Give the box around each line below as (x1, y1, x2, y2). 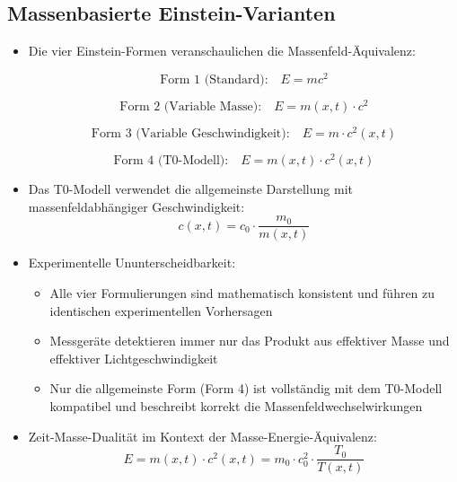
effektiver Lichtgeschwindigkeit (49, 348, 218, 367)
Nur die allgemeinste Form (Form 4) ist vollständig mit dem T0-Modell (49, 379, 443, 398)
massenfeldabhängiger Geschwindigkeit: (28, 197, 245, 215)
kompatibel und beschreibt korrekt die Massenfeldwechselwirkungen (49, 396, 423, 415)
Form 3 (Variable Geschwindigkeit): (91, 127, 290, 141)
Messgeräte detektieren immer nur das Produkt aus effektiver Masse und (49, 331, 450, 350)
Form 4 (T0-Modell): (113, 154, 229, 168)
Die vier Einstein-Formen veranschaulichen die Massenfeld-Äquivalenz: (28, 41, 416, 60)
